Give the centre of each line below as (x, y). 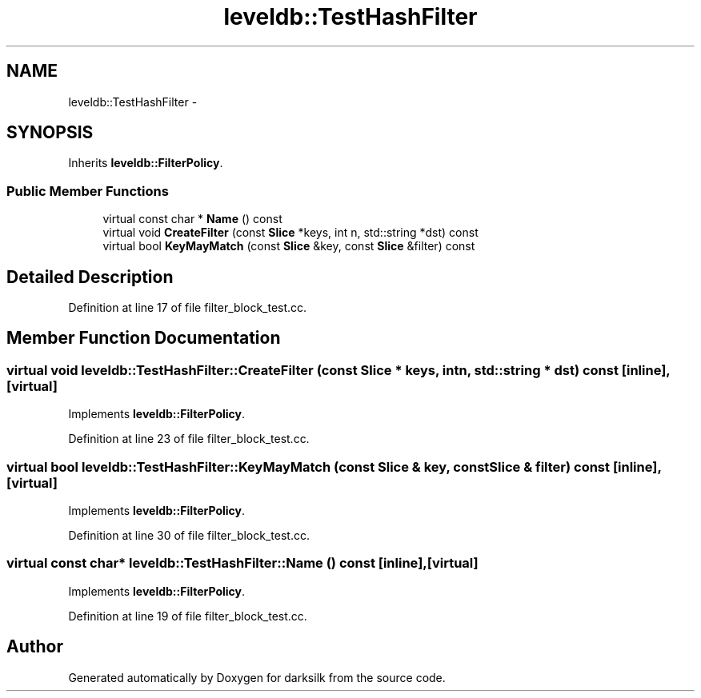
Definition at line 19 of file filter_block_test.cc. (188, 616)
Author (35, 647)
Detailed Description (90, 277)
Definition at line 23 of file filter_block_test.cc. (189, 439)
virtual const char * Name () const (192, 219)
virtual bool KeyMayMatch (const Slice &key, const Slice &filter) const (289, 246)
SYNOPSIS (50, 133)
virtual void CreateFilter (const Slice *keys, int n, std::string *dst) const (290, 233)
